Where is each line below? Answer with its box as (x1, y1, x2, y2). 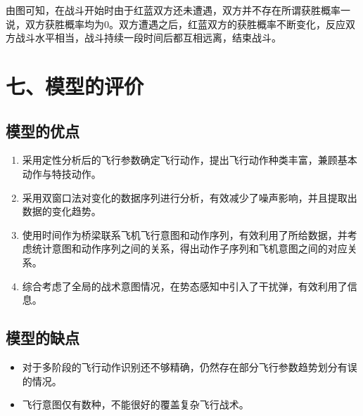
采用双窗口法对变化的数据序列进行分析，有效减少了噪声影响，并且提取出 (22, 190, 357, 204)
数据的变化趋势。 (22, 204, 101, 219)
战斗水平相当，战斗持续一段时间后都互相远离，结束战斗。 (15, 30, 281, 45)
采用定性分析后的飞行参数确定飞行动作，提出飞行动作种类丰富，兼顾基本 (22, 152, 357, 167)
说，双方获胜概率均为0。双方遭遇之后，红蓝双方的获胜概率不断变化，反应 (6, 16, 345, 31)
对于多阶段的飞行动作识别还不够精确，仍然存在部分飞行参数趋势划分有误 (22, 359, 357, 374)
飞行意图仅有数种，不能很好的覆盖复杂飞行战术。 (22, 397, 249, 412)
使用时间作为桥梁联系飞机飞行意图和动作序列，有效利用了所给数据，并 (22, 227, 348, 242)
